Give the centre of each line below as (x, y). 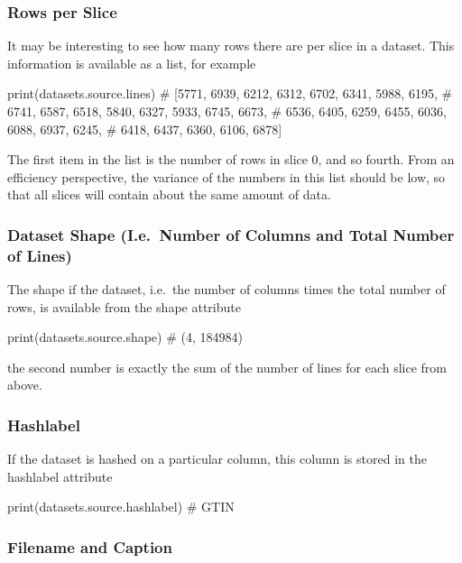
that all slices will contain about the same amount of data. (169, 194)
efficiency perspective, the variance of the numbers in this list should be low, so (226, 176)
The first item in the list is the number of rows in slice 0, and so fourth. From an (231, 159)
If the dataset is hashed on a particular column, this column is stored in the (217, 459)
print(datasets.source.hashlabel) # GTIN (121, 507)
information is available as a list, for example (132, 63)
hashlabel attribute (60, 476)
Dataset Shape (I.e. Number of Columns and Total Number (231, 234)
